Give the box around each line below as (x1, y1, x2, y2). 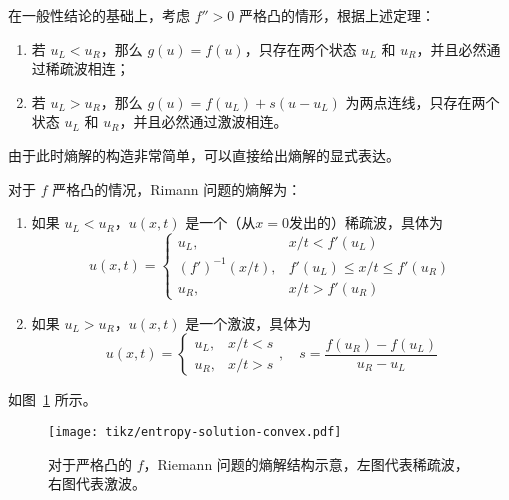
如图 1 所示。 (8, 389, 97, 410)
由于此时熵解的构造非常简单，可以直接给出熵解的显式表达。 (8, 144, 400, 165)
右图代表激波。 (48, 473, 146, 494)
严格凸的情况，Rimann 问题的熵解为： (52, 178, 302, 199)
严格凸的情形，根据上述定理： (239, 5, 436, 25)
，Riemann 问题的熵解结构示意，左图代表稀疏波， (143, 453, 469, 474)
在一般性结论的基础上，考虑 (8, 5, 190, 25)
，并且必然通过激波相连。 (119, 111, 288, 132)
